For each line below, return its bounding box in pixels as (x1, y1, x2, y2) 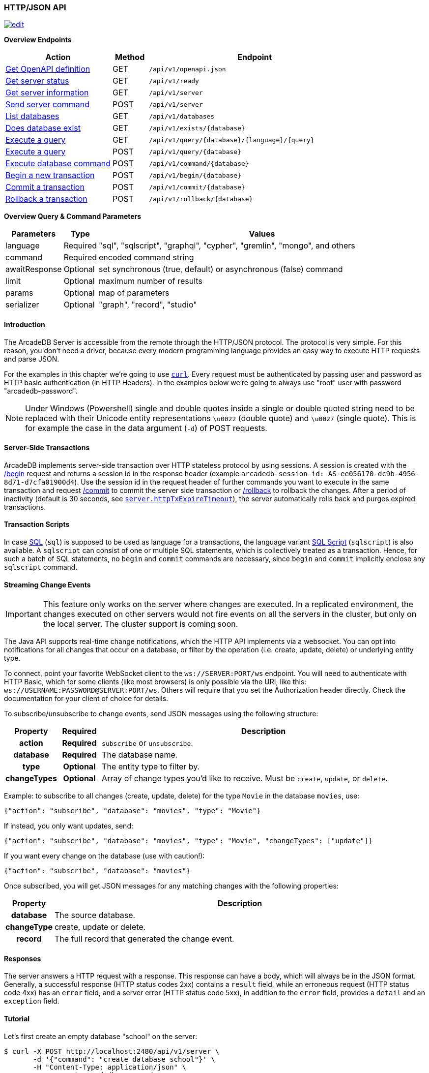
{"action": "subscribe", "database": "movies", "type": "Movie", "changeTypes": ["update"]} (4, 837, 373, 845)
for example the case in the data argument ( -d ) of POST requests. (25, 423, 267, 433)
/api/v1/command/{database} (149, 159, 249, 167)
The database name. (102, 750, 178, 760)
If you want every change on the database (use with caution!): (4, 852, 205, 860)
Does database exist (5, 123, 81, 133)
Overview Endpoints (4, 35, 72, 44)
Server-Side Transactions (4, 443, 90, 452)
